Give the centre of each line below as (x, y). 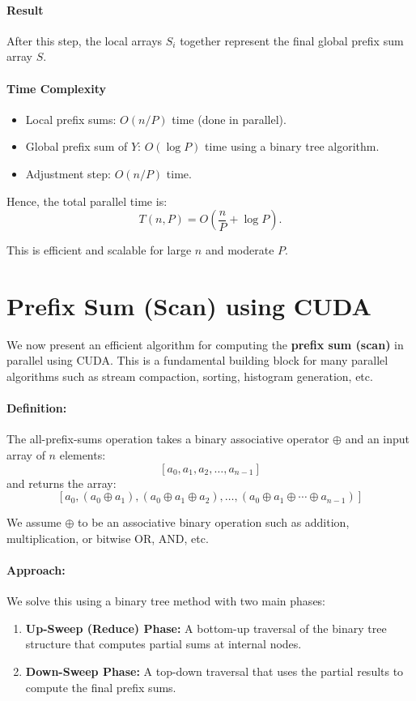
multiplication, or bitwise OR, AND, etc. (108, 538)
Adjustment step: (68, 173)
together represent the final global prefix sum (292, 40)
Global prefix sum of (76, 146)
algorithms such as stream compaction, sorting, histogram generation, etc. (190, 376)
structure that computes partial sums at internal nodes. (163, 644)
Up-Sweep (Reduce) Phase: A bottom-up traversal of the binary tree (206, 628)
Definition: (37, 408)
